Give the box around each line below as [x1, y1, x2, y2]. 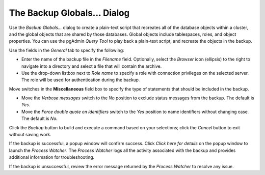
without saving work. [9, 132, 52, 138]
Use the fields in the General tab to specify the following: [9, 47, 125, 53]
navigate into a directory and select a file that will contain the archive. [21, 63, 162, 69]
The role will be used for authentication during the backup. [21, 77, 140, 83]
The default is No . [21, 116, 58, 121]
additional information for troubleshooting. [9, 154, 95, 160]
